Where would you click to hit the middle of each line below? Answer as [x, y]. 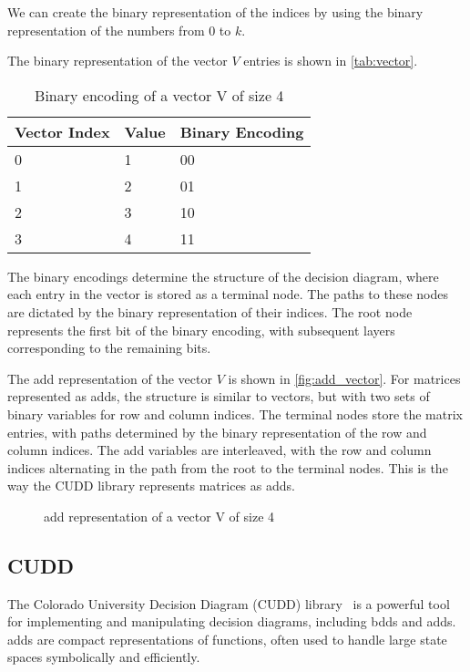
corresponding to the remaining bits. [109, 348]
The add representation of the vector [110, 378]
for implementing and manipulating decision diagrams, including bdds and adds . [232, 621]
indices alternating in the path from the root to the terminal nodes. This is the [228, 467]
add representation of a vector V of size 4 [159, 516]
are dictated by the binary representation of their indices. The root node [210, 311]
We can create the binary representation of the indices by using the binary [215, 12]
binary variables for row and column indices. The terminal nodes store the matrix [235, 414]
